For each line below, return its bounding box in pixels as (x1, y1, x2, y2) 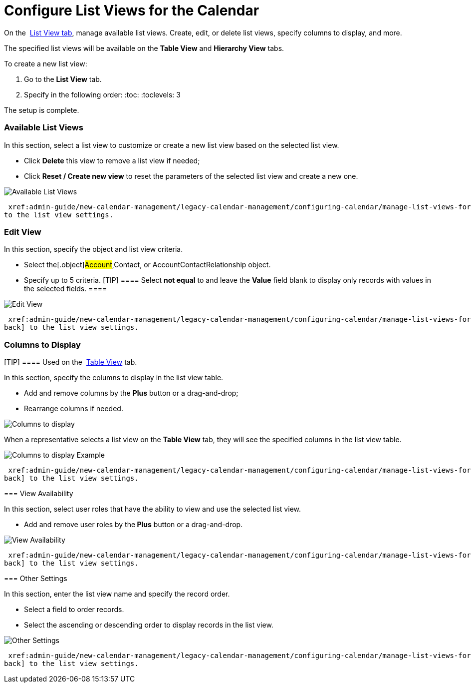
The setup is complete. (4, 105, 79, 114)
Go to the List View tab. (24, 74, 102, 83)
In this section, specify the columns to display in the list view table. (4, 373, 224, 382)
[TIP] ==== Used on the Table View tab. (4, 358, 137, 366)
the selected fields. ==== (24, 284, 107, 293)
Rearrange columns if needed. (24, 404, 123, 413)
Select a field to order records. (24, 605, 124, 614)
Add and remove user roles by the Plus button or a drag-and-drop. (24, 520, 243, 529)
